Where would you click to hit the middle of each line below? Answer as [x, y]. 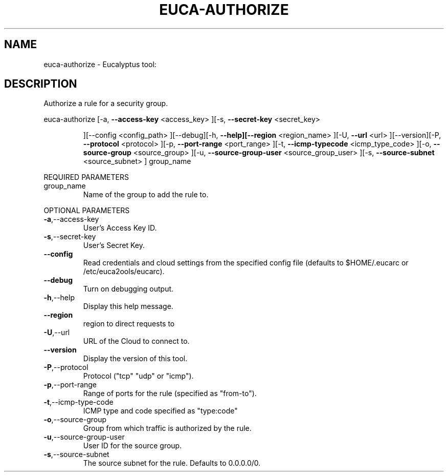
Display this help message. [128, 306]
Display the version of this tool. [135, 359]
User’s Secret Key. [114, 245]
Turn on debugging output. [128, 289]
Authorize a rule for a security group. [106, 104]
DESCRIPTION [41, 84]
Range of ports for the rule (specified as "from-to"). [170, 394]
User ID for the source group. [132, 446]
